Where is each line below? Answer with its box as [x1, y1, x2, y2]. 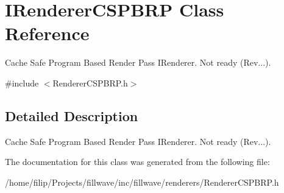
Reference [5, 21, 90, 46]
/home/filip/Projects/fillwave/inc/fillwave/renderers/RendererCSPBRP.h [5, 175, 279, 188]
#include [5, 76, 39, 89]
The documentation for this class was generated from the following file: [5, 155, 270, 168]
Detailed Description [5, 106, 138, 125]
